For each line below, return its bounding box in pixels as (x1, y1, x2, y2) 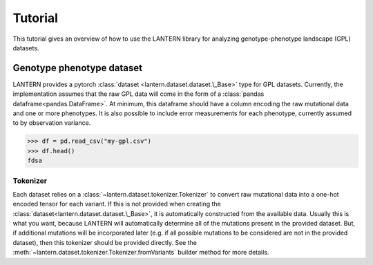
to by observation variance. (12, 119, 91, 127)
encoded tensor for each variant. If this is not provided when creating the (12, 200, 221, 208)
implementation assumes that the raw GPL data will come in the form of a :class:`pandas (12, 90, 265, 98)
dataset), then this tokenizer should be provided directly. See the (12, 238, 197, 246)
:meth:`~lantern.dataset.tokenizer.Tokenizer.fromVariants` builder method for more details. (12, 248, 269, 257)
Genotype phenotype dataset (12, 62, 143, 74)
